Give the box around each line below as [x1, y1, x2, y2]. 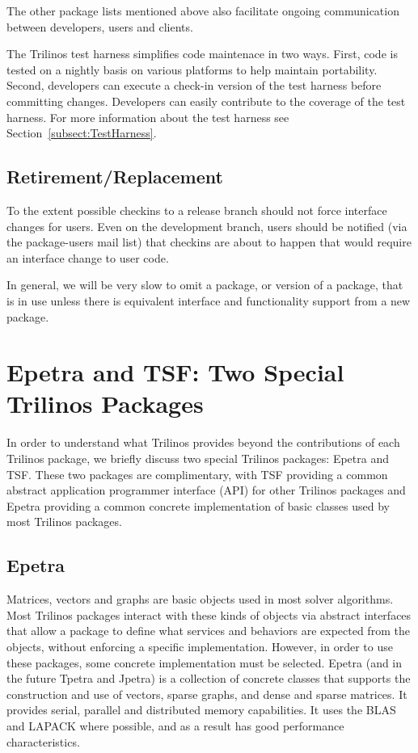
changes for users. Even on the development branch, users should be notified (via [6, 217, 407, 234]
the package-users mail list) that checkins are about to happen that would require [6, 233, 412, 250]
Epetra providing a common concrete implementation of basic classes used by [6, 497, 390, 514]
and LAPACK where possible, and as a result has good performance [6, 717, 344, 734]
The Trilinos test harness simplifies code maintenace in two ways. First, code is [6, 45, 398, 62]
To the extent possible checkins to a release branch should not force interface [6, 201, 387, 218]
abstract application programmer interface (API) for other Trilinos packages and [6, 482, 406, 498]
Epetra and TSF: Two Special [6, 355, 344, 389]
